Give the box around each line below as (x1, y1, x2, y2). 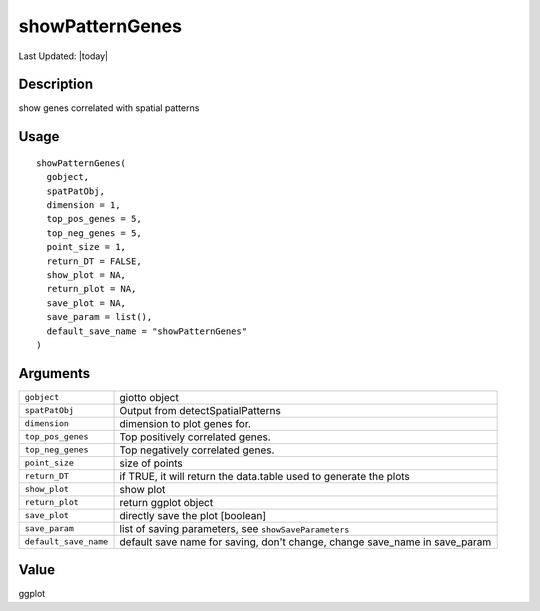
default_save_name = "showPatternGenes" (46, 325, 248, 337)
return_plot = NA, (46, 283, 137, 295)
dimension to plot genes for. (119, 416, 252, 430)
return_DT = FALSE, (46, 255, 142, 267)
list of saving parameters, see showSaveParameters (119, 521, 350, 535)
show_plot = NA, (46, 269, 127, 280)
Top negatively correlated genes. (119, 443, 275, 457)
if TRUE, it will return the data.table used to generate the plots (119, 469, 410, 483)
